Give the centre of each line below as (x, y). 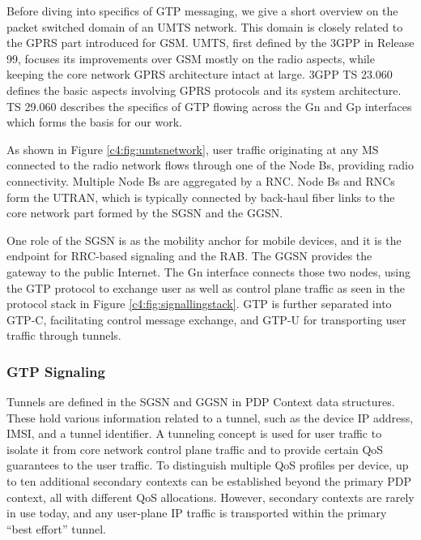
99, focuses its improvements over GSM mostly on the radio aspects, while (191, 58)
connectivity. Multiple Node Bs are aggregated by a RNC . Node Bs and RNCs (201, 180)
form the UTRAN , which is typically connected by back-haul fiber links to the (201, 197)
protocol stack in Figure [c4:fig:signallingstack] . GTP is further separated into (199, 304)
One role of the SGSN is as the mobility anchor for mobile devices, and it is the (204, 240)
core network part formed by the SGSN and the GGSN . (145, 213)
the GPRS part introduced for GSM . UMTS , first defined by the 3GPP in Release (210, 43)
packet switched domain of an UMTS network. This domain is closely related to (205, 26)
